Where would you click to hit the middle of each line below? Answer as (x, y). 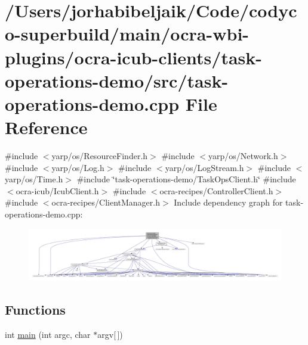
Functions (35, 310)
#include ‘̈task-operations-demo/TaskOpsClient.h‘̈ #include (186, 179)
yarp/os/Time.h (34, 179)
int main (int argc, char (48, 335)
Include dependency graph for (228, 202)
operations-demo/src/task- (117, 80)
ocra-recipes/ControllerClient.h (216, 190)
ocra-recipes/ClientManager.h (106, 202)
